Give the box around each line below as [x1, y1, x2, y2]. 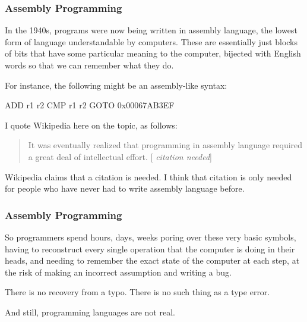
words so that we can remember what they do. [5, 59, 174, 71]
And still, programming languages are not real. [5, 305, 175, 318]
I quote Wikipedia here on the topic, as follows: [5, 118, 178, 131]
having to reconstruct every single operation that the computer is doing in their [5, 242, 295, 255]
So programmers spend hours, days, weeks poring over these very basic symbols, [5, 230, 296, 243]
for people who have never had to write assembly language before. [5, 182, 245, 195]
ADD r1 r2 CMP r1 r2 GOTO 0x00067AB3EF [5, 99, 175, 111]
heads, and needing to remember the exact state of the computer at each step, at [5, 254, 300, 267]
